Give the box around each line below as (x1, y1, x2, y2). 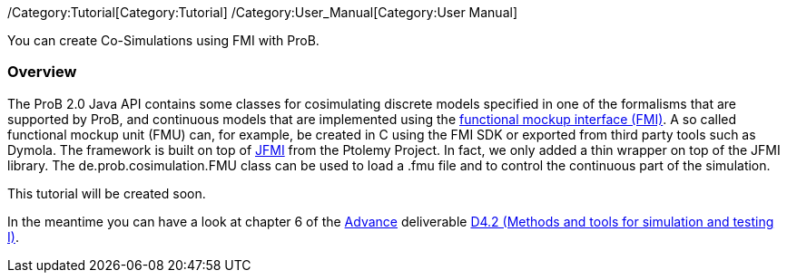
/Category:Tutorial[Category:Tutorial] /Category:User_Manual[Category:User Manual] (7, 5, 518, 20)
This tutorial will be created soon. (7, 185, 206, 201)
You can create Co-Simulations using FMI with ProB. (7, 33, 320, 48)
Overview (7, 63, 77, 82)
